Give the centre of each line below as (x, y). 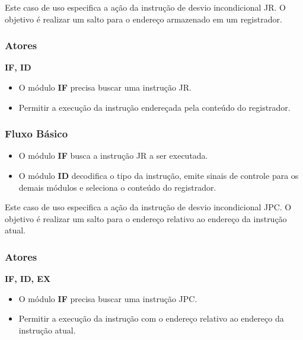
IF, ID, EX (28, 279)
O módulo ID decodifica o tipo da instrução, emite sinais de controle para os (159, 175)
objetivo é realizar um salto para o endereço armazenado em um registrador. (143, 19)
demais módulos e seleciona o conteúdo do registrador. (117, 187)
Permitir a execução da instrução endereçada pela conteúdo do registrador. (154, 107)
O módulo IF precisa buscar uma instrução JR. (105, 87)
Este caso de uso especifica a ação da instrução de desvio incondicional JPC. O (148, 207)
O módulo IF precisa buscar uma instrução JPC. (108, 298)
